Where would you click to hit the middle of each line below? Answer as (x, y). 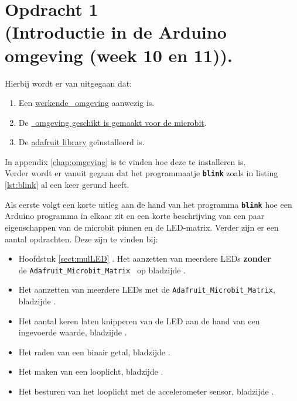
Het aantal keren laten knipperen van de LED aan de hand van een (139, 321)
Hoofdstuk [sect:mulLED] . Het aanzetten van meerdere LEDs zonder (145, 258)
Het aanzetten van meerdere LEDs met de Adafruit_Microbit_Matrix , (147, 289)
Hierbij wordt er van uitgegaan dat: (69, 83)
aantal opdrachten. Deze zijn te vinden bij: (81, 239)
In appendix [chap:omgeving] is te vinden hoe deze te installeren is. (125, 161)
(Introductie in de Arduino (116, 32)
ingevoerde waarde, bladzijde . (73, 332)
